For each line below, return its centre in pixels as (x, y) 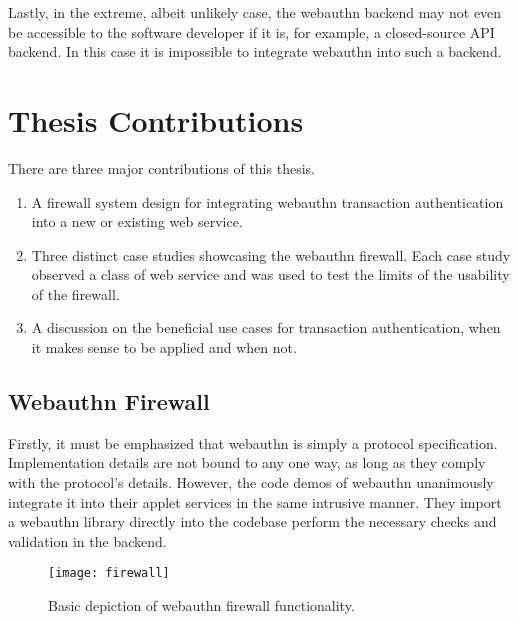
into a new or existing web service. (137, 221)
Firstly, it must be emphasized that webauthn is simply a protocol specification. (253, 442)
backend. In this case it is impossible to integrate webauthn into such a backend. (255, 51)
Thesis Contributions (156, 119)
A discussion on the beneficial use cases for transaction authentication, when (266, 327)
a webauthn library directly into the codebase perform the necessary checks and (252, 521)
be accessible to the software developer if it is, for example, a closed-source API (251, 31)
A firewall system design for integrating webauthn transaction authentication (267, 201)
